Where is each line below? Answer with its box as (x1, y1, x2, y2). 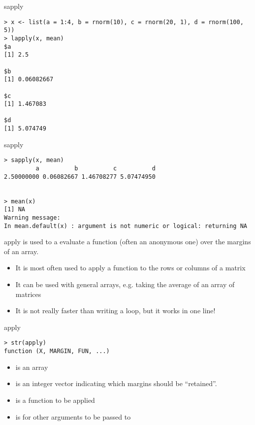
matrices (15, 289, 41, 299)
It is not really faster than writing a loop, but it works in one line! (15, 305, 216, 316)
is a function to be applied (15, 394, 95, 405)
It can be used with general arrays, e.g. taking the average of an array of (15, 279, 235, 290)
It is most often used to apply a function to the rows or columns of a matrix (15, 262, 246, 273)
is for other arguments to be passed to (15, 411, 131, 422)
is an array (15, 361, 48, 372)
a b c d (35, 165, 156, 172)
